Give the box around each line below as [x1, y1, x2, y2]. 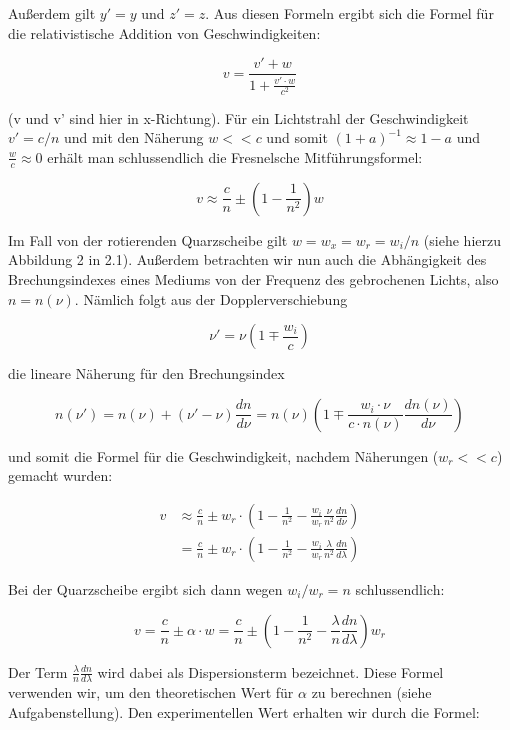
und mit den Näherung [63, 127, 204, 148]
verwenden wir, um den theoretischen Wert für [8, 682, 294, 703]
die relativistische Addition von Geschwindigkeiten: [8, 22, 321, 43]
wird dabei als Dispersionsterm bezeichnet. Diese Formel [97, 661, 444, 682]
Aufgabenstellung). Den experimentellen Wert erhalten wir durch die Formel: [8, 702, 480, 722]
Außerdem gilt [8, 3, 96, 23]
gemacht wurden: [8, 465, 113, 486]
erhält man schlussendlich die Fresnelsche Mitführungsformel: [47, 146, 423, 167]
